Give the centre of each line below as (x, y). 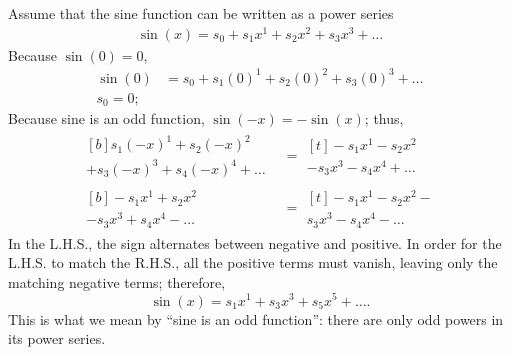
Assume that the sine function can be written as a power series (201, 13)
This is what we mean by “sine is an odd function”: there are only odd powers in (256, 318)
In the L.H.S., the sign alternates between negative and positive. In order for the (255, 242)
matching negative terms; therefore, (117, 281)
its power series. (57, 338)
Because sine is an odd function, (106, 118)
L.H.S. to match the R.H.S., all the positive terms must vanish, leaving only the (253, 262)
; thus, (384, 118)
